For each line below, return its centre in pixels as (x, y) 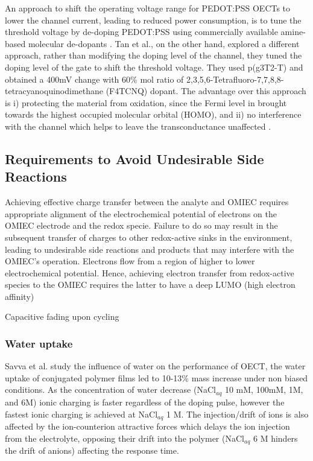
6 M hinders (275, 438)
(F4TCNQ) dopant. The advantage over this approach (206, 91)
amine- (293, 32)
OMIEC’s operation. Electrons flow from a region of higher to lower (130, 261)
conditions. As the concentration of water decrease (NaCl (110, 389)
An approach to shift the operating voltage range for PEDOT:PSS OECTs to (148, 8)
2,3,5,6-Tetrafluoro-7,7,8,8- (235, 79)
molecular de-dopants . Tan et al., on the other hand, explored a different (164, 43)
